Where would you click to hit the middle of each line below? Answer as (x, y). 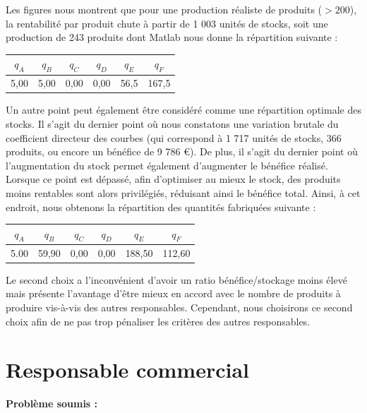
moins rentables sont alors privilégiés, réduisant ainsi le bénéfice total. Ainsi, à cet (183, 192)
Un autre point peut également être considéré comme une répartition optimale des (183, 110)
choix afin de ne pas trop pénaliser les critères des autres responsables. (158, 321)
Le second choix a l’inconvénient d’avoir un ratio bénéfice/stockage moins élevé (176, 279)
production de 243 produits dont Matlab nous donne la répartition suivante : (172, 37)
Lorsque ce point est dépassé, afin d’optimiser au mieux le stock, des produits (173, 179)
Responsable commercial (127, 370)
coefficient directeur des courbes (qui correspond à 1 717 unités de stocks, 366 (174, 137)
